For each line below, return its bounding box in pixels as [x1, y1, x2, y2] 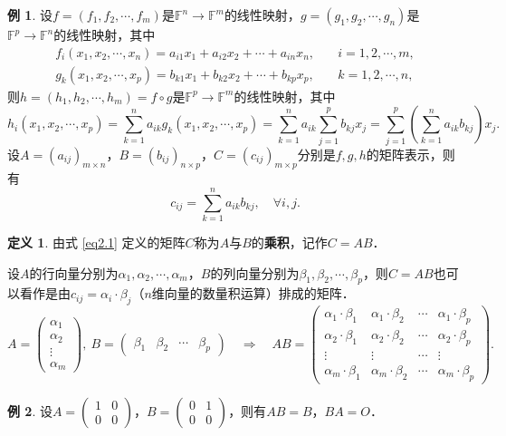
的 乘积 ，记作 [251, 233, 328, 252]
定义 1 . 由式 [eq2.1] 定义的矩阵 [7, 233, 186, 252]
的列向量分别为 [210, 263, 300, 282]
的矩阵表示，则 [366, 144, 455, 163]
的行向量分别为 [29, 263, 119, 282]
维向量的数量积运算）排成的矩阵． [151, 284, 355, 303]
